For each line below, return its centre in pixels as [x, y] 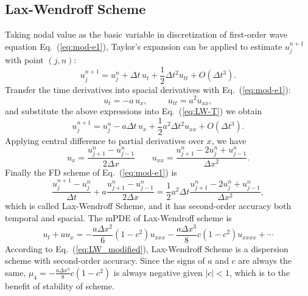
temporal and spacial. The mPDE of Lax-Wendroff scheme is [118, 217]
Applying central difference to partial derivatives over [104, 140]
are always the [265, 260]
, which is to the [260, 272]
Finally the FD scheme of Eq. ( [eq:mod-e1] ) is [91, 172]
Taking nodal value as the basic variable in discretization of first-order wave [146, 34]
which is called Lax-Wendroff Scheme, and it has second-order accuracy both [148, 206]
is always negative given [158, 272]
